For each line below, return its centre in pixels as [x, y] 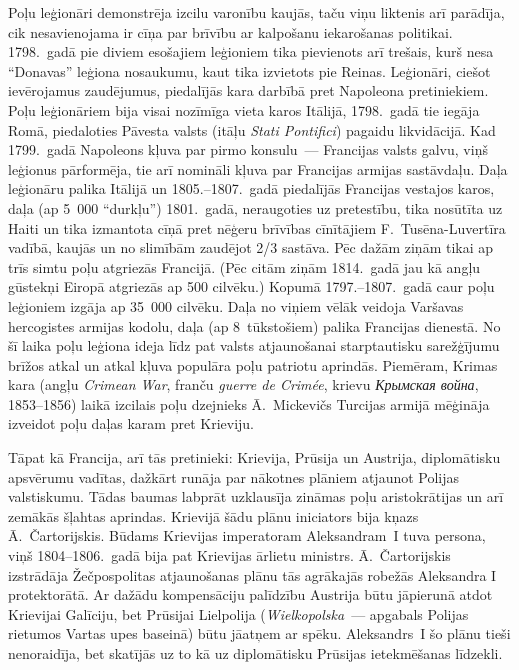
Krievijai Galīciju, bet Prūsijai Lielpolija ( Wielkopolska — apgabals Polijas [238, 613]
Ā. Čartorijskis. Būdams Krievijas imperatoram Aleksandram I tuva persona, [247, 535]
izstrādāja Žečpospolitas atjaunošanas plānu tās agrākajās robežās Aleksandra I [252, 574]
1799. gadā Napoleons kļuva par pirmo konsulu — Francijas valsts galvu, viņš [248, 149]
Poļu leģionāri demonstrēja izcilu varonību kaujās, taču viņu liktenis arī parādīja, [256, 12]
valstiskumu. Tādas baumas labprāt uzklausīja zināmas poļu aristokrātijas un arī [256, 496]
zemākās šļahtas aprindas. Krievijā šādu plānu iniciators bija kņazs [213, 515]
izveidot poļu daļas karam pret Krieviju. [131, 423]
